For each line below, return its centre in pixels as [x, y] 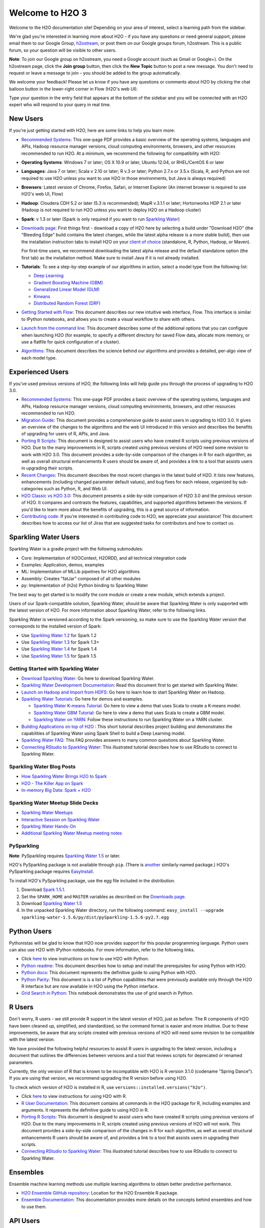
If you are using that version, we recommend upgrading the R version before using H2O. [98, 1078]
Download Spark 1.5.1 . [43, 890]
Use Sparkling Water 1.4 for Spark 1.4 [59, 649]
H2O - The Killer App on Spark [52, 783]
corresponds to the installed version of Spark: [55, 626]
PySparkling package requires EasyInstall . [52, 871]
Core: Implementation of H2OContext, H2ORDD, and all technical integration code [104, 558]
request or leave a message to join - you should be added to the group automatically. [95, 73]
